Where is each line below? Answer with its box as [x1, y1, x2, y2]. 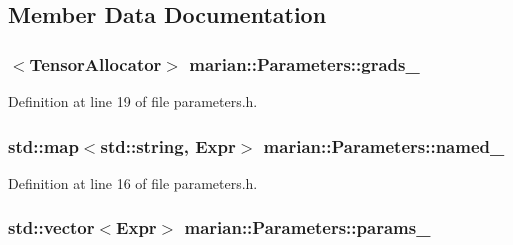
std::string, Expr [100, 133, 236, 158]
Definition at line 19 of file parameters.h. [8, 91, 258, 111]
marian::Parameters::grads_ [189, 51, 420, 76]
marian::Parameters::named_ [263, 133, 505, 158]
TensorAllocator [29, 51, 162, 76]
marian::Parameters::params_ [184, 215, 431, 240]
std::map [8, 133, 79, 158]
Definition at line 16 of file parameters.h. [8, 172, 258, 193]
